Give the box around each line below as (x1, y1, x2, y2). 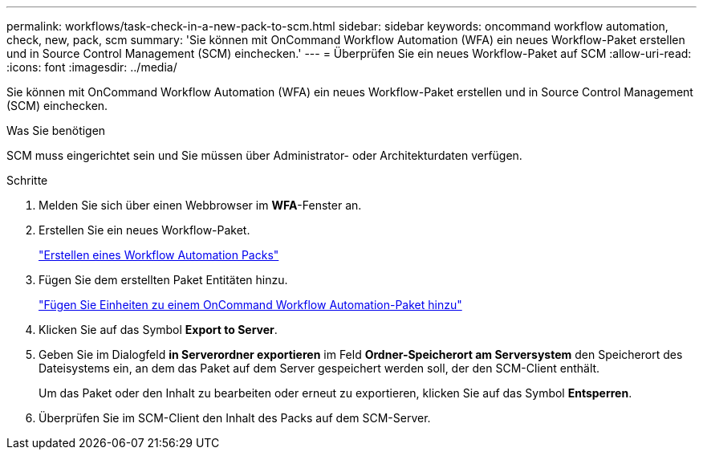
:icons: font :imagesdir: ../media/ (6, 60, 177, 74)
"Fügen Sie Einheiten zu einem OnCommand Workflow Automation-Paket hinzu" (39, 298, 462, 311)
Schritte (6, 173, 48, 187)
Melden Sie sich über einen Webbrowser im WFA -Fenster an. (39, 198, 362, 212)
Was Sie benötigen (6, 124, 106, 137)
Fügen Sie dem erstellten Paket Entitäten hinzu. (39, 273, 288, 287)
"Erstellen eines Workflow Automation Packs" (39, 248, 279, 262)
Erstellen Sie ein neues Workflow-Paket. (39, 223, 250, 237)
